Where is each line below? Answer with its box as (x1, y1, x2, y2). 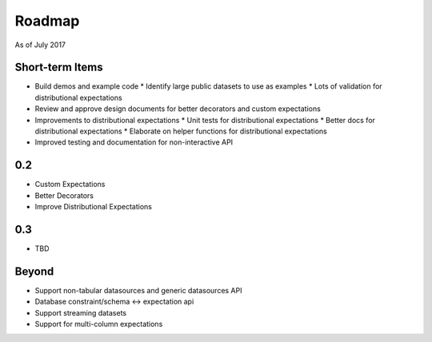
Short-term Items (14, 61, 103, 74)
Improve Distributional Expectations (34, 202, 152, 212)
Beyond (14, 264, 54, 278)
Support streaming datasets (34, 308, 127, 317)
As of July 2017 (14, 40, 66, 50)
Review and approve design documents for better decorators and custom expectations (34, 104, 322, 113)
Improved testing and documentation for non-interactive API (34, 137, 234, 147)
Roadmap (14, 12, 80, 30)
